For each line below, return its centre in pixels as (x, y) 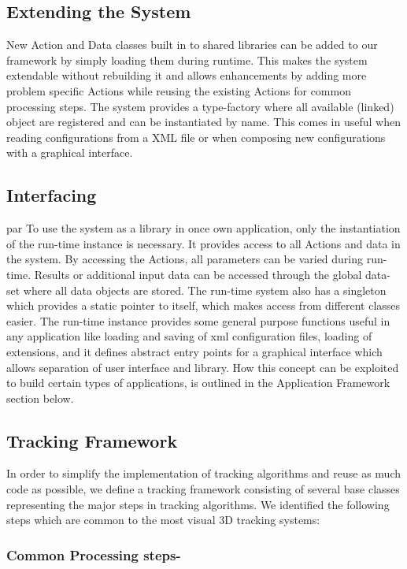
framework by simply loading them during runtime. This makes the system (187, 60)
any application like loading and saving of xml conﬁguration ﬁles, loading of (189, 336)
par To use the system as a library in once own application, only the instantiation (203, 228)
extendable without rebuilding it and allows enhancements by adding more (187, 75)
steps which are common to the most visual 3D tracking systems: (163, 520)
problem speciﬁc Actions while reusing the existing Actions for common (179, 90)
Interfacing (52, 195)
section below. (40, 398)
